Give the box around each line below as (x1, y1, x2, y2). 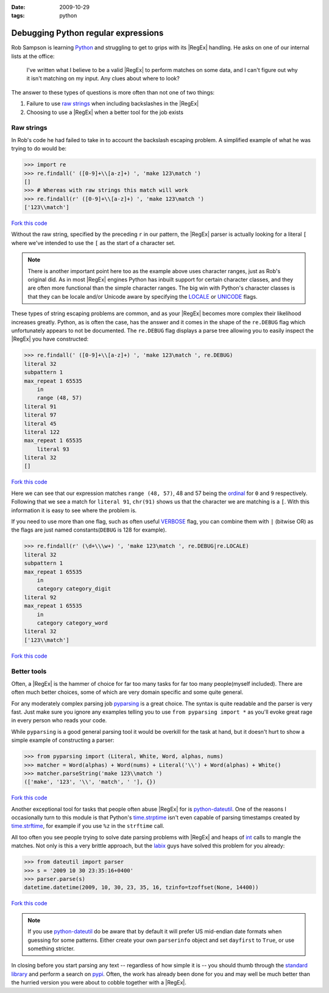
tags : (11, 12, 25, 20)
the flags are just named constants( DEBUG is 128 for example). (11, 526, 167, 533)
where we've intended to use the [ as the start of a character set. (11, 239, 176, 246)
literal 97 (24, 411, 57, 419)
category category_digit (37, 585, 111, 593)
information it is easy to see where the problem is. (11, 507, 137, 514)
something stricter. (27, 945, 76, 952)
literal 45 (24, 420, 57, 427)
